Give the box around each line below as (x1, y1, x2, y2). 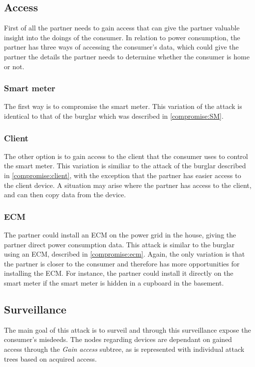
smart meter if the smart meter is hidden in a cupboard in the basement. (4, 277, 224, 288)
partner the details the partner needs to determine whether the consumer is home (4, 51, 250, 61)
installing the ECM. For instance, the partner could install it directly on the (4, 268, 233, 278)
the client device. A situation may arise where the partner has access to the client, (4, 180, 252, 190)
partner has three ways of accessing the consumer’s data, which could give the (4, 42, 239, 52)
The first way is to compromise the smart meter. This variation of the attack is (4, 101, 242, 111)
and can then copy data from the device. (4, 189, 126, 200)
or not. (4, 61, 25, 71)
